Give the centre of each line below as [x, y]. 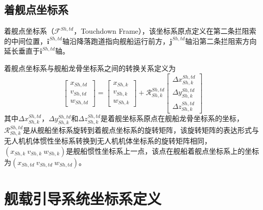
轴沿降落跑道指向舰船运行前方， [116, 41]
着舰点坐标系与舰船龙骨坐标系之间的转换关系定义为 [90, 68]
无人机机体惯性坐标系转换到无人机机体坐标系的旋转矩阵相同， [108, 140]
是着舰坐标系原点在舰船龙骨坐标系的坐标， [172, 118]
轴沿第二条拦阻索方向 [221, 41]
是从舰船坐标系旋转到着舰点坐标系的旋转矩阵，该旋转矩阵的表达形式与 [141, 130]
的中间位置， [26, 41]
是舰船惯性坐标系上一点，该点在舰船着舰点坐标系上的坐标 [163, 150]
